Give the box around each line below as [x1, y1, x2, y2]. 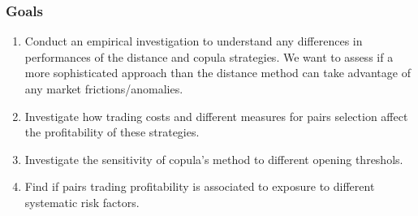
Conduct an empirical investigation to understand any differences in [24, 32, 363, 50]
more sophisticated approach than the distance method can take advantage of [24, 64, 411, 81]
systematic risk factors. [24, 193, 140, 210]
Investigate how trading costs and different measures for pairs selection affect [24, 107, 408, 124]
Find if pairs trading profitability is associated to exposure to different [24, 178, 375, 195]
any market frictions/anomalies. [24, 80, 183, 97]
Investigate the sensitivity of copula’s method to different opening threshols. [24, 150, 403, 167]
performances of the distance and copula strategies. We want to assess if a [24, 48, 394, 65]
